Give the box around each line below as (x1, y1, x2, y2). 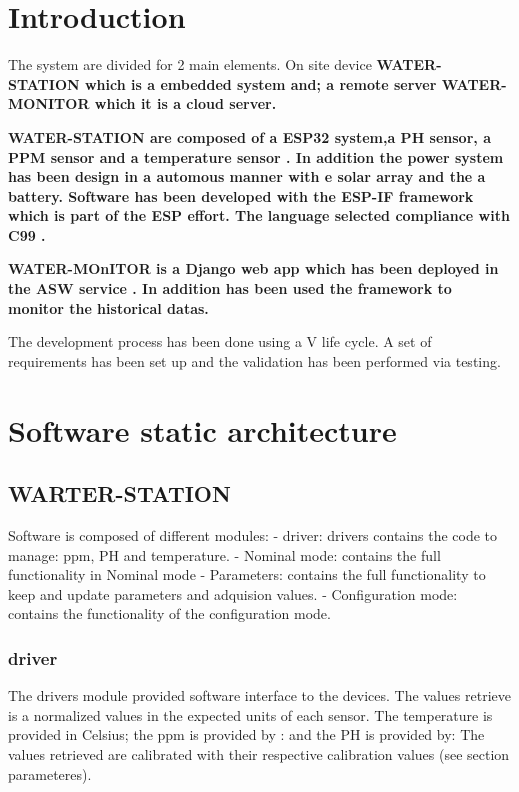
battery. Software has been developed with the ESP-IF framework (8, 185, 474, 206)
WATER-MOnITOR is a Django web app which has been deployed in (8, 258, 499, 279)
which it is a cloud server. (94, 93, 277, 114)
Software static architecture (8, 409, 397, 450)
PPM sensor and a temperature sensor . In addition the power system (8, 146, 504, 167)
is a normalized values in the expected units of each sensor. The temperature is (8, 704, 493, 725)
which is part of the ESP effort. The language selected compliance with (8, 205, 510, 226)
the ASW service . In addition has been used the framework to (8, 278, 452, 299)
